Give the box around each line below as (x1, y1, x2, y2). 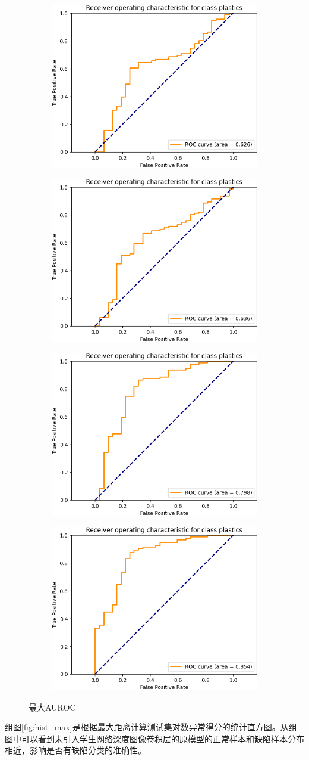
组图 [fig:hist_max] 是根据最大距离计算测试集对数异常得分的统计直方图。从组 (5, 721, 297, 733)
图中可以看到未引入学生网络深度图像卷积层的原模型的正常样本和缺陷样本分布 (5, 732, 304, 745)
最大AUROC (29, 700, 76, 713)
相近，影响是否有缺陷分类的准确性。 (5, 744, 146, 756)
